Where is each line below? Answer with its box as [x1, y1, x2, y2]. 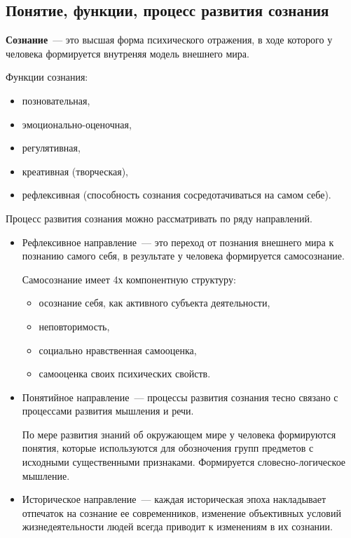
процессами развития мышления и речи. [22, 403, 194, 418]
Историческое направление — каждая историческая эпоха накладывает [22, 492, 326, 506]
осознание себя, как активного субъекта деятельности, [39, 295, 270, 310]
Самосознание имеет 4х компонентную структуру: [22, 271, 236, 286]
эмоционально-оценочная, [22, 116, 132, 131]
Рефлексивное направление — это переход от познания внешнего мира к [22, 234, 334, 249]
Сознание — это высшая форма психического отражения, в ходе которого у [6, 32, 333, 47]
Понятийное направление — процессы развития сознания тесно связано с [22, 389, 338, 404]
